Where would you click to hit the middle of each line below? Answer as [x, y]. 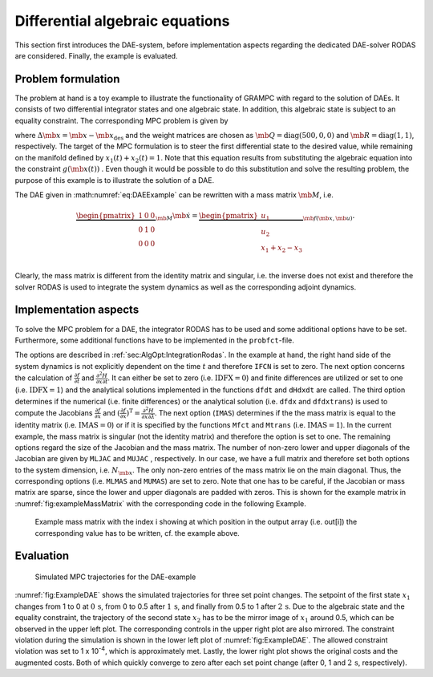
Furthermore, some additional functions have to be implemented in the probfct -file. [154, 340]
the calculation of [44, 378]
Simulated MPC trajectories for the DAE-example [115, 577]
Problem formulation [67, 79]
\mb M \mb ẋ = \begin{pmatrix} [206, 217]
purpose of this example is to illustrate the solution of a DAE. [115, 180]
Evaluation [42, 556]
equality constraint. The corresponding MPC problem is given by [121, 120]
